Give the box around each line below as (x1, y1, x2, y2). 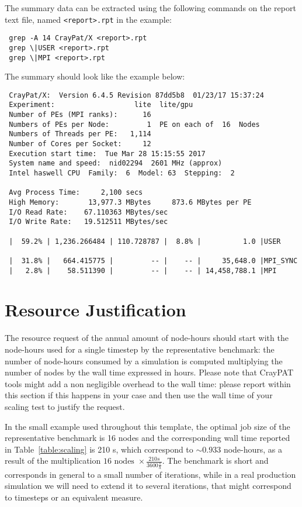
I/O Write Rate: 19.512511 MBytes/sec (9, 218, 168, 226)
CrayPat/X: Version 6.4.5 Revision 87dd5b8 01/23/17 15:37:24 (9, 91, 264, 99)
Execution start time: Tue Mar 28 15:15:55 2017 (9, 149, 206, 158)
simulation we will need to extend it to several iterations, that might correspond (5, 480, 291, 492)
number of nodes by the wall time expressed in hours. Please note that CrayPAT (5, 366, 294, 378)
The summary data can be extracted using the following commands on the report (5, 2, 296, 13)
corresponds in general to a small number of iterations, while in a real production (5, 468, 296, 480)
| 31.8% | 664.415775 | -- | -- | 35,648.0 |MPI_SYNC (9, 256, 298, 265)
